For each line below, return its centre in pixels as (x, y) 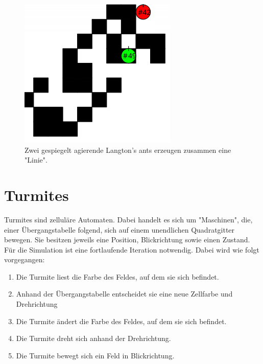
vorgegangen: (25, 259)
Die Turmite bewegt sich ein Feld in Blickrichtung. (95, 355)
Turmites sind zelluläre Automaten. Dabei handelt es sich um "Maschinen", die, (128, 219)
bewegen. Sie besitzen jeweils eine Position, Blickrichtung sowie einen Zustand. (127, 240)
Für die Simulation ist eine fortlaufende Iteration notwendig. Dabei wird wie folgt (132, 249)
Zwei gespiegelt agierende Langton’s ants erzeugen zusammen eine (128, 150)
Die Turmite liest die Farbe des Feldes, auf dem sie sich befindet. (117, 276)
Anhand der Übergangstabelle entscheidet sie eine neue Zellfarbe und (124, 294)
